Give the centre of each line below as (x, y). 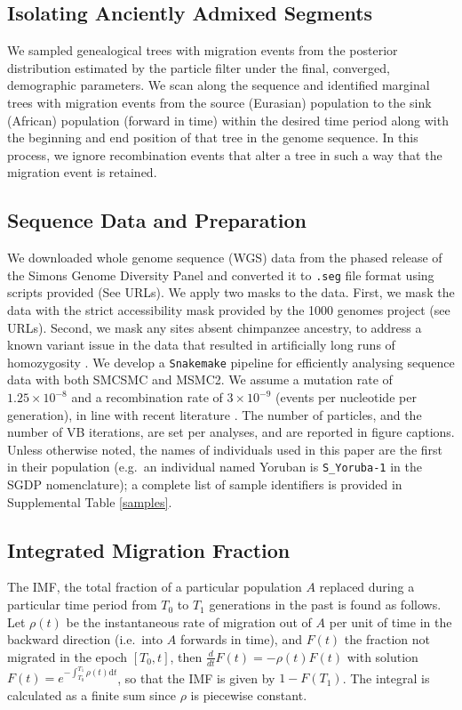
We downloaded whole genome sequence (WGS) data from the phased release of (225, 258)
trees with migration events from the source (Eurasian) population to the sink (219, 102)
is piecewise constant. (249, 694)
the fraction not (387, 639)
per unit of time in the (390, 621)
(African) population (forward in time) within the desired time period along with (228, 120)
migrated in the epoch (67, 656)
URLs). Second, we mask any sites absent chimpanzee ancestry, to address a (215, 327)
